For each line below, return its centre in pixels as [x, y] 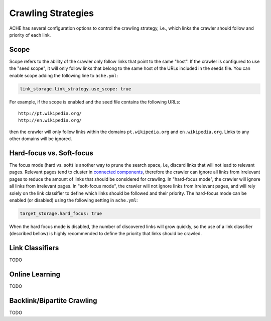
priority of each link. [30, 35]
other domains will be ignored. [41, 139]
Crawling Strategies [51, 13]
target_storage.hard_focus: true [61, 213]
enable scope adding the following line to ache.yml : [64, 75]
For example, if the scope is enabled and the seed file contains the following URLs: [95, 102]
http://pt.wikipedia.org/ [50, 113]
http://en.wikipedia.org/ [50, 120]
